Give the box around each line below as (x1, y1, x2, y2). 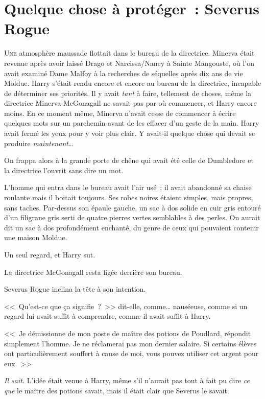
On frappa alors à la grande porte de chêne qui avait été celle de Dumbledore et (4, 155, 254, 166)
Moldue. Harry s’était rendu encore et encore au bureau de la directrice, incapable (4, 78, 261, 88)
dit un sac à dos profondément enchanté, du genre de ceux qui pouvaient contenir (4, 222, 259, 232)
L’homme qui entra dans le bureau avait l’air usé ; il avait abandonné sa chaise (4, 182, 252, 193)
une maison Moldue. (4, 232, 67, 243)
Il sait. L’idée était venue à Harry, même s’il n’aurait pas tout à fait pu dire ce (4, 375, 250, 386)
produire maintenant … (4, 137, 74, 148)
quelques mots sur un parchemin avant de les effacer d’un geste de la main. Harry (4, 118, 259, 128)
